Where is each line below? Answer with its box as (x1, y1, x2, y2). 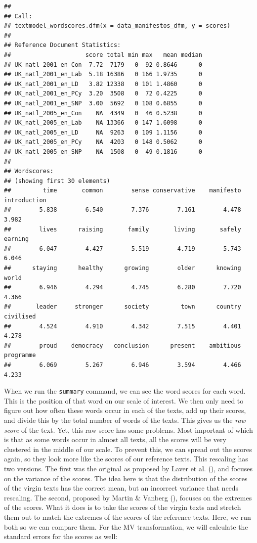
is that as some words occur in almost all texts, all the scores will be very (4, 434, 226, 445)
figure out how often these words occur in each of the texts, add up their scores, (4, 405, 246, 415)
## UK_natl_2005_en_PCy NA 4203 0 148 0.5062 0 (4, 138, 202, 146)
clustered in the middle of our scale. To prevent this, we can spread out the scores (4, 444, 252, 454)
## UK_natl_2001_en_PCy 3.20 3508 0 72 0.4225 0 (4, 90, 202, 97)
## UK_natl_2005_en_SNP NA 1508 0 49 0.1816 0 (4, 148, 202, 155)
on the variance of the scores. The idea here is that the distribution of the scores (4, 473, 248, 483)
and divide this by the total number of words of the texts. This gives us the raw (4, 415, 246, 425)
